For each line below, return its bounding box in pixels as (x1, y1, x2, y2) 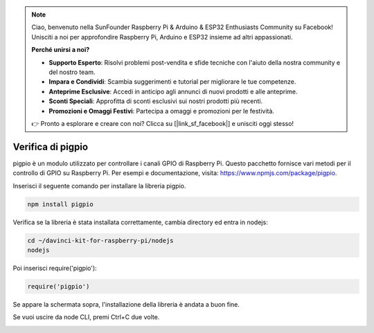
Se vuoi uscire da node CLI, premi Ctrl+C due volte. (12, 313, 160, 321)
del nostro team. (48, 68, 96, 76)
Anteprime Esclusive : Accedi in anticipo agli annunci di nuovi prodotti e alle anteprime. (48, 87, 298, 96)
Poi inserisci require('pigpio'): (12, 264, 97, 272)
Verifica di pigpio (12, 141, 89, 152)
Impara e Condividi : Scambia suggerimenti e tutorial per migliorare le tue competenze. (48, 78, 296, 86)
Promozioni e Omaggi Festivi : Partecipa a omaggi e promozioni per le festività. (48, 107, 275, 115)
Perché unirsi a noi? (31, 46, 90, 54)
